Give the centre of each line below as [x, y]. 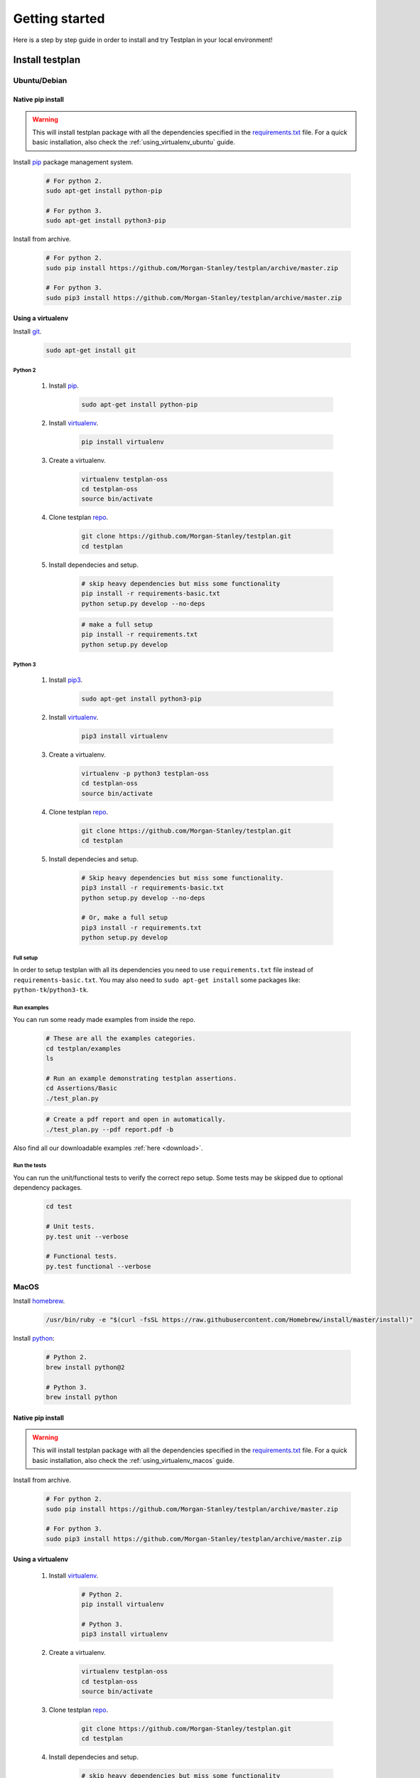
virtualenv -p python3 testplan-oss [145, 773]
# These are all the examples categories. [121, 1039]
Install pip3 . [66, 680]
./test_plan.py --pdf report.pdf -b [110, 1129]
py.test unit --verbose [87, 1236]
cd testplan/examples [84, 1048]
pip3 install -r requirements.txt [141, 927]
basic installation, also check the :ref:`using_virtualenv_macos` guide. [133, 1460]
